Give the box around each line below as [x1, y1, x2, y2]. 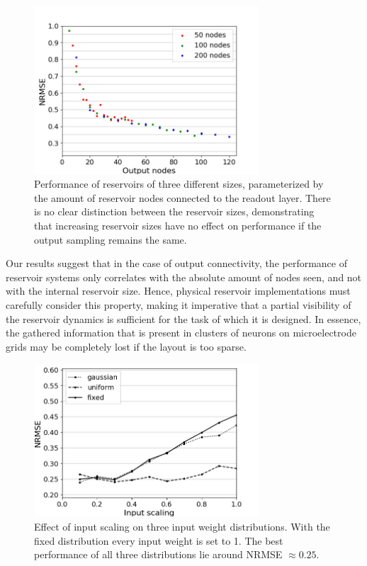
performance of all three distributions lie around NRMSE [34, 547, 283, 562]
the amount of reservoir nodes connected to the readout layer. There [34, 190, 331, 205]
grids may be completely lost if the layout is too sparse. [6, 339, 247, 353]
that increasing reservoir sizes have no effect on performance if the [34, 217, 322, 232]
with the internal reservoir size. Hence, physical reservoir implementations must [6, 283, 351, 298]
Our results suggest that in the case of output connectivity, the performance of [6, 256, 347, 271]
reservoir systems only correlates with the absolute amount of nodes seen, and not [6, 269, 362, 284]
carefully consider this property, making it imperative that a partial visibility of [6, 297, 351, 312]
